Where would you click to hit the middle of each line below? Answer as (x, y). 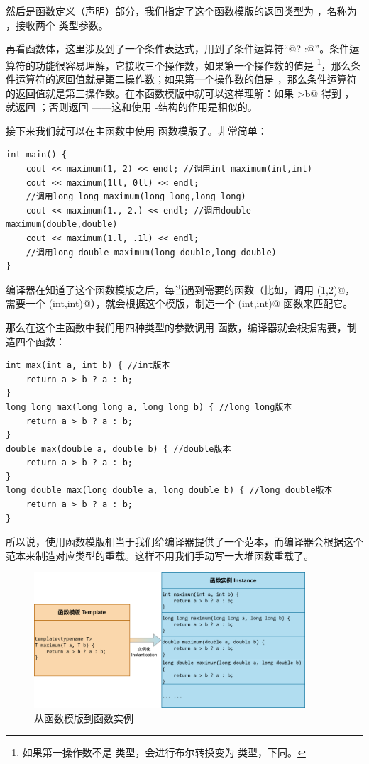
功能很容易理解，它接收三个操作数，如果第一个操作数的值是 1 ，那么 (193, 64)
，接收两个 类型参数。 (57, 24)
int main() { (36, 155)
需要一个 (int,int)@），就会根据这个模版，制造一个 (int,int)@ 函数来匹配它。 (180, 303)
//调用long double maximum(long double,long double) (151, 252)
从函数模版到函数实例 (84, 718)
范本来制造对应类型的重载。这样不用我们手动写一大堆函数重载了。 (160, 555)
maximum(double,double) (62, 225)
